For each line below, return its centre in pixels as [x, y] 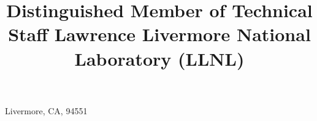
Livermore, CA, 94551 [46, 110]
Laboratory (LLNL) [159, 58]
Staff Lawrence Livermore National [159, 34]
